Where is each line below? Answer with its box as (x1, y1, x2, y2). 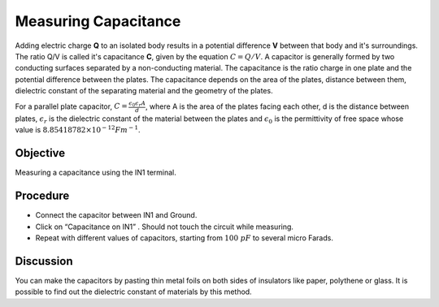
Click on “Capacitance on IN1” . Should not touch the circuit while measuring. (35, 222, 294, 231)
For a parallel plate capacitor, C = (15, 102, 128, 111)
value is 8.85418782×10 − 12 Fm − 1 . (15, 124, 141, 135)
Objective (15, 146, 66, 160)
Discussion (15, 254, 73, 268)
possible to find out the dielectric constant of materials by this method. (15, 287, 252, 296)
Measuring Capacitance (15, 12, 181, 30)
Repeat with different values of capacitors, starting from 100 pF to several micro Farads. (35, 233, 333, 243)
